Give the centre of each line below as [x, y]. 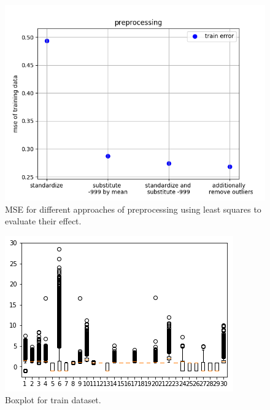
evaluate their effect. [43, 221]
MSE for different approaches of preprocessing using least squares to [133, 209]
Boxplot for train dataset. [53, 400]
